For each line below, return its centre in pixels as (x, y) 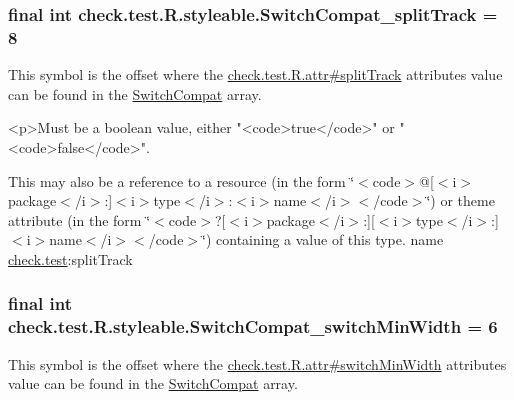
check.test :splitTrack (70, 258)
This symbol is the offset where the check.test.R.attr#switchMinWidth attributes (257, 363)
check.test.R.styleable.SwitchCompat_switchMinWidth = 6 (253, 326)
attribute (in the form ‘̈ (79, 219)
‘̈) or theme (460, 200)
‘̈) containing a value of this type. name (323, 239)
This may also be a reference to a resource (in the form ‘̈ (181, 180)
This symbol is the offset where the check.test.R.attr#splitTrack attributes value (255, 74)
